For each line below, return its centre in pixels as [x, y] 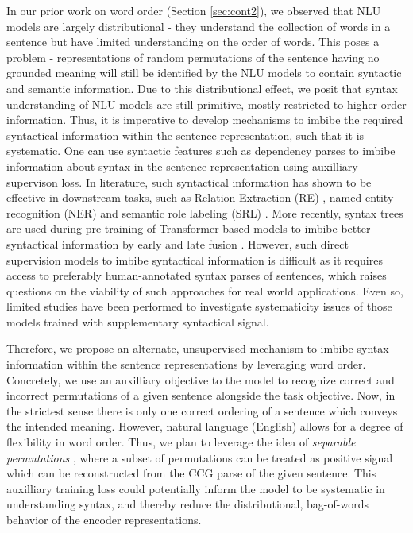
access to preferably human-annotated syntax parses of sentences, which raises [197, 275]
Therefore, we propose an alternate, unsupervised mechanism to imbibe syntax [198, 348]
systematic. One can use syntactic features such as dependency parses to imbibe [201, 151]
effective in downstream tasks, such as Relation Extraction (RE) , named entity [200, 197]
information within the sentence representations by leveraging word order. [186, 364]
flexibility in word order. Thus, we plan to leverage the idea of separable [181, 442]
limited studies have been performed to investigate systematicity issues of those [199, 306]
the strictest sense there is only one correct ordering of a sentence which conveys [202, 410]
